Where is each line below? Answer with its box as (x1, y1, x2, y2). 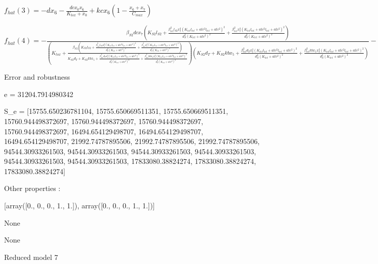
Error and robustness (4, 71, 70, 82)
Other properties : (4, 183, 61, 194)
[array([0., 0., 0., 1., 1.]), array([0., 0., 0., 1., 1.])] (4, 200, 155, 211)
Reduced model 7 (4, 251, 58, 262)
